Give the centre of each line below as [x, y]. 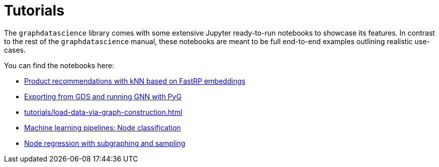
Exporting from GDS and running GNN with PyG [103, 96]
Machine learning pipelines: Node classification [103, 127]
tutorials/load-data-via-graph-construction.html [103, 112]
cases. [15, 50]
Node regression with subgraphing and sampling [105, 143]
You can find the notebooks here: [59, 65]
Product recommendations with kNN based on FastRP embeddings [135, 81]
